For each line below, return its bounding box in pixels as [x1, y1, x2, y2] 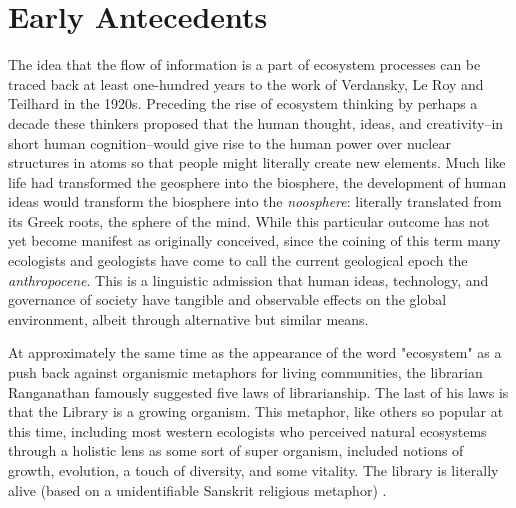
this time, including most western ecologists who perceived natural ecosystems [8, 420, 487, 441]
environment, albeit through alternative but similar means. [8, 308, 369, 329]
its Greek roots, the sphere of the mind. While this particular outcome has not [8, 210, 490, 231]
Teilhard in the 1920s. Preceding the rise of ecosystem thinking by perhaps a [8, 93, 478, 114]
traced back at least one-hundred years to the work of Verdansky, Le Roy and [8, 73, 484, 94]
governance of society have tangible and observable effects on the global [8, 289, 447, 310]
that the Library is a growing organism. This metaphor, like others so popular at [8, 401, 504, 422]
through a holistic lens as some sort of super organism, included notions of [8, 440, 464, 461]
